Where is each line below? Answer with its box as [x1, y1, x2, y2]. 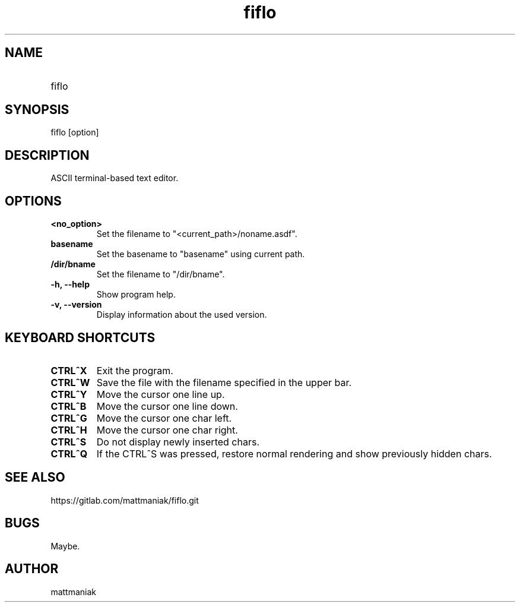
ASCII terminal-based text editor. [50, 173, 179, 184]
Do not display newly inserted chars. [96, 435, 260, 448]
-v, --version [50, 299, 102, 310]
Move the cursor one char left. [96, 412, 232, 424]
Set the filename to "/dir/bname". [96, 269, 225, 280]
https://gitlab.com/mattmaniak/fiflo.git [50, 495, 199, 505]
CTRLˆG [50, 412, 87, 424]
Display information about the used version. [96, 309, 267, 320]
